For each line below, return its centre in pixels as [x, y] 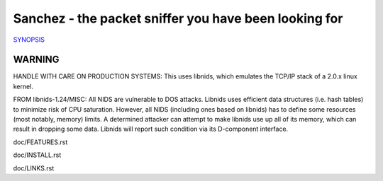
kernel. [23, 86]
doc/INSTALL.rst [37, 155]
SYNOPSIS [29, 40]
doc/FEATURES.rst [40, 142]
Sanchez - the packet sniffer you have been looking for [178, 18]
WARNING [36, 60]
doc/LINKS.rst [34, 168]
